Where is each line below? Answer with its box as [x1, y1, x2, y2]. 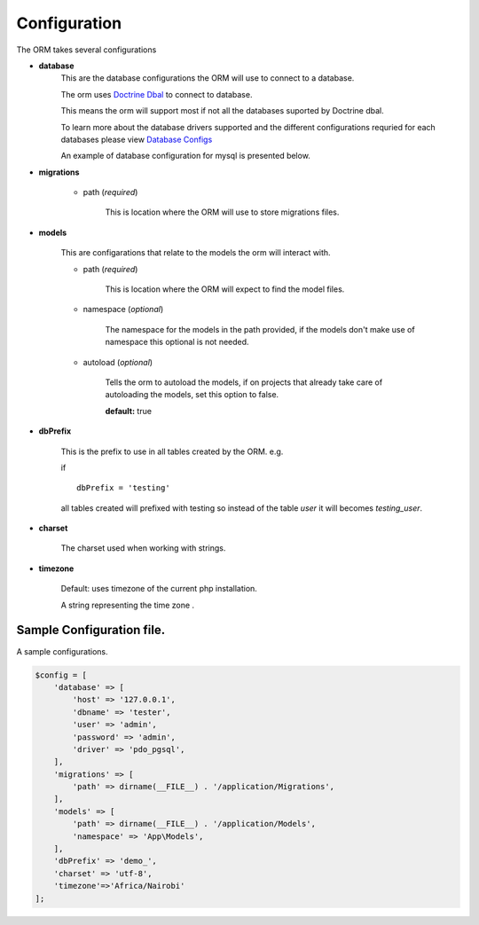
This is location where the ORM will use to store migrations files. [105, 207, 340, 217]
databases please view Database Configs [60, 134, 213, 145]
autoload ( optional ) [82, 357, 153, 367]
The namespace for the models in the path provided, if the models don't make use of [105, 324, 416, 334]
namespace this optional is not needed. [105, 337, 249, 348]
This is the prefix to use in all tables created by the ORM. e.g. [60, 446, 284, 457]
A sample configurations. [16, 646, 108, 656]
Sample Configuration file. [16, 623, 166, 638]
